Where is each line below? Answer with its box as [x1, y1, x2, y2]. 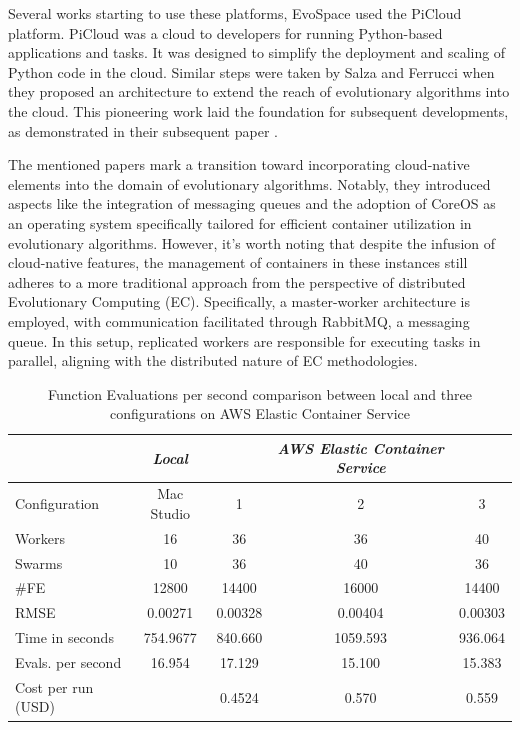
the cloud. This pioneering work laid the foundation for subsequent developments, [8, 100, 509, 121]
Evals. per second [15, 651, 122, 672]
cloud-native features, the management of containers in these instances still [8, 252, 468, 273]
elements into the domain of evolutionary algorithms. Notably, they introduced [8, 173, 491, 194]
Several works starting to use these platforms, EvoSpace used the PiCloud [8, 3, 462, 23]
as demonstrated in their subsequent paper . [8, 120, 278, 141]
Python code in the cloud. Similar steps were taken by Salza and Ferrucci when [8, 61, 495, 82]
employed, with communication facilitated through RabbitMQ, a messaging [8, 310, 470, 331]
